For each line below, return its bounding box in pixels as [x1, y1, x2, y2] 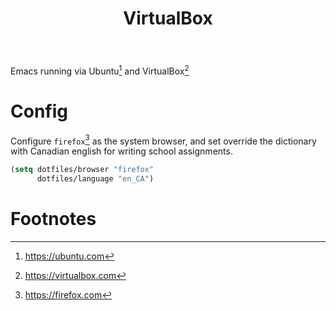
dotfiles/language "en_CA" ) [36, 174, 155, 184]
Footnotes [10, 208, 97, 231]
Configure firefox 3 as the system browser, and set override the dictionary [10, 133, 317, 147]
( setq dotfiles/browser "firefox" [10, 165, 155, 175]
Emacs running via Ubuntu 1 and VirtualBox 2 [10, 63, 190, 77]
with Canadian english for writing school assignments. [10, 145, 233, 157]
